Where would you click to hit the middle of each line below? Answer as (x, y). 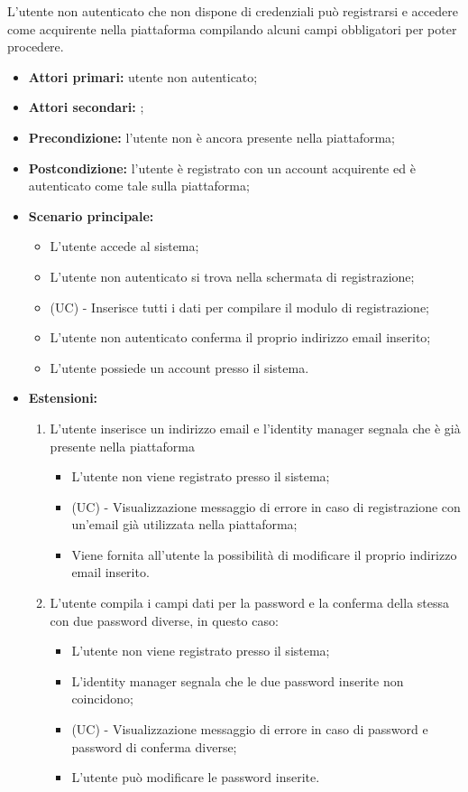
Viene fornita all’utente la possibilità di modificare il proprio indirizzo (264, 554)
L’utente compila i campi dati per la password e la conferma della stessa (250, 603)
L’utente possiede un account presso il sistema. (179, 367)
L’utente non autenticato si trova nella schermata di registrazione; (232, 276)
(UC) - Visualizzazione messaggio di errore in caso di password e (250, 729)
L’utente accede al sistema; (124, 246)
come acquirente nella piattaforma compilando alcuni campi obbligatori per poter (232, 28)
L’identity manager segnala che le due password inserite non (238, 680)
